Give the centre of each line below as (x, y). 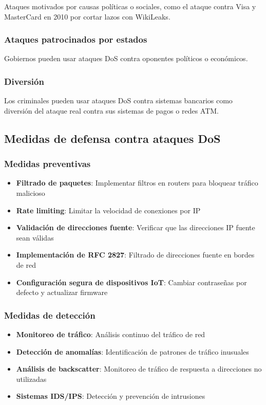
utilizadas (31, 379)
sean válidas (35, 237)
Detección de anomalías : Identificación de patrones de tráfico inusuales (132, 351)
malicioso (31, 193)
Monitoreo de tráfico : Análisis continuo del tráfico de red (111, 334)
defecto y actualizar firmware (62, 292)
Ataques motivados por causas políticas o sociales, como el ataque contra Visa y (130, 6)
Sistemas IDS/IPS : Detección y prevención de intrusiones (111, 396)
